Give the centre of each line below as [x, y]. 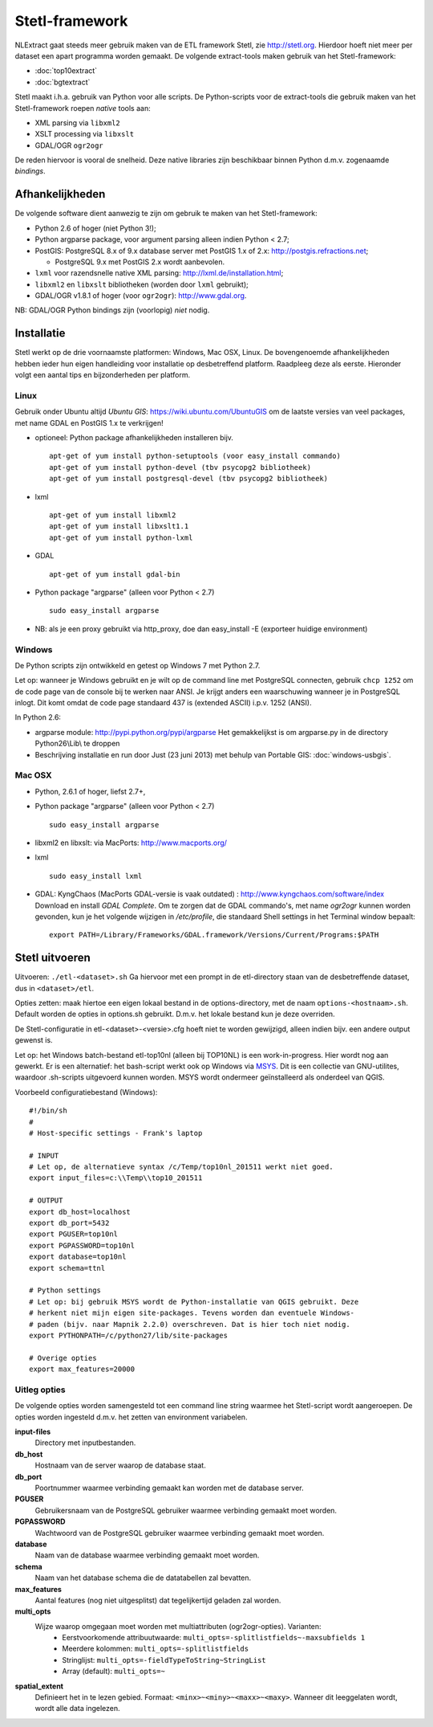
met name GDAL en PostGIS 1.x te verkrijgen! [89, 423]
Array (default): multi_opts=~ [114, 1672]
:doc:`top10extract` [66, 71]
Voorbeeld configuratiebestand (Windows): [86, 1092]
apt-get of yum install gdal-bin [115, 574]
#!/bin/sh [48, 1111]
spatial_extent [39, 1686]
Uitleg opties [40, 1390]
